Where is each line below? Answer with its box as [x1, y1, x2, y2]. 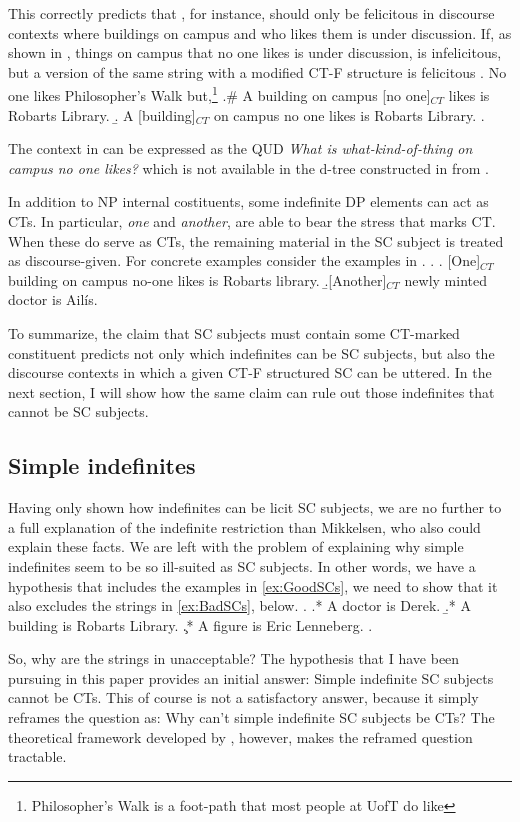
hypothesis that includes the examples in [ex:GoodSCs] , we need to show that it [8, 575, 498, 596]
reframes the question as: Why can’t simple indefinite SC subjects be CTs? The [8, 707, 495, 728]
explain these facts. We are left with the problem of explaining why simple [8, 536, 464, 557]
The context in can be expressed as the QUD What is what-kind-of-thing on [8, 138, 473, 159]
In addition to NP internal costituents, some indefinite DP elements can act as [8, 191, 489, 212]
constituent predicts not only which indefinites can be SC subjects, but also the [8, 342, 495, 363]
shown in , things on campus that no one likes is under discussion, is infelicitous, [8, 42, 502, 63]
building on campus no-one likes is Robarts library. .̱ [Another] [8, 269, 387, 290]
